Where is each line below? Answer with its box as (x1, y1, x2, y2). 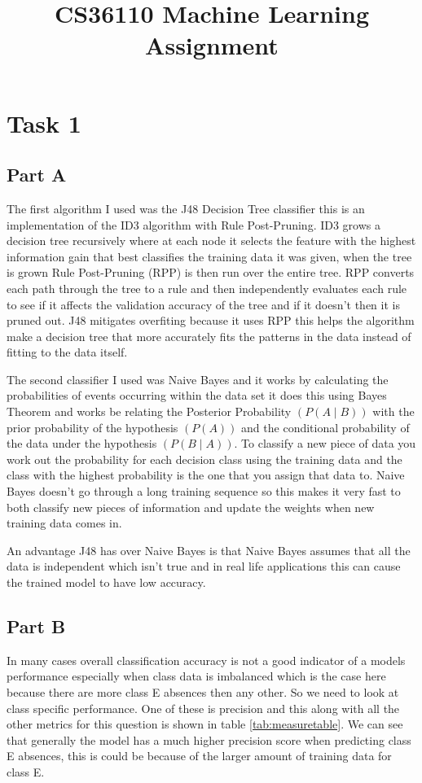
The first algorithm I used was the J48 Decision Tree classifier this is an (7, 199, 365, 217)
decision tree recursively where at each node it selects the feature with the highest (7, 232, 416, 249)
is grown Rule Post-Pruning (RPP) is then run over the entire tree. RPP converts (7, 264, 415, 281)
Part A (7, 162, 67, 187)
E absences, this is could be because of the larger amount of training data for (7, 747, 392, 764)
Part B (7, 614, 66, 638)
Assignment (145, 28, 279, 62)
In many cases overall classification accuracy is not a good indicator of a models (7, 651, 406, 668)
